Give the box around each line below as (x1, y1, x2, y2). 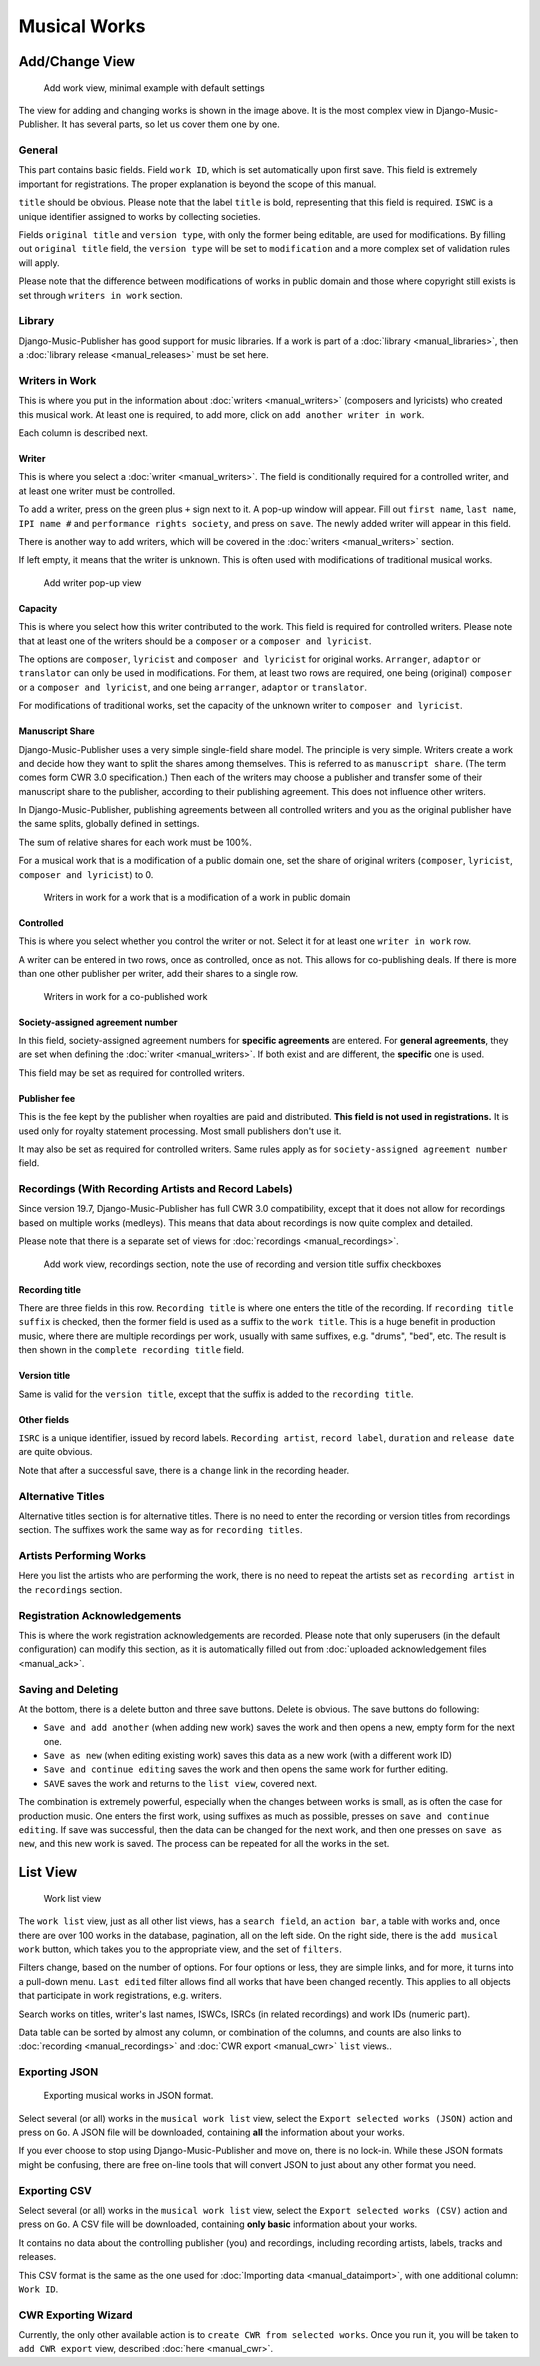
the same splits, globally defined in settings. (18, 818, 200, 830)
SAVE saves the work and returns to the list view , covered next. (43, 1777, 318, 1789)
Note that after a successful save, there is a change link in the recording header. (18, 1464, 350, 1476)
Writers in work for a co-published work (43, 990, 208, 1002)
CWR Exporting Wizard (18, 2308, 134, 2322)
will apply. (18, 256, 60, 269)
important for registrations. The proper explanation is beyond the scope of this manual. (18, 178, 377, 190)
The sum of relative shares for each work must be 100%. (18, 836, 252, 848)
